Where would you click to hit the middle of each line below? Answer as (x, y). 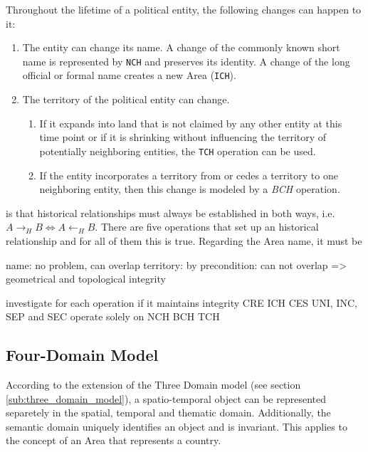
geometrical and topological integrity (86, 279)
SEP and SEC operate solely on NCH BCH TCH (113, 316)
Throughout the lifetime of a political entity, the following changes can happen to (184, 9)
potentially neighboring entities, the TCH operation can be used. (178, 151)
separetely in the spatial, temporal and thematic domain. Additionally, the (168, 412)
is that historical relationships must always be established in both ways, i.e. (170, 212)
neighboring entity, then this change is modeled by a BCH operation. (190, 189)
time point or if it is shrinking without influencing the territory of (183, 137)
